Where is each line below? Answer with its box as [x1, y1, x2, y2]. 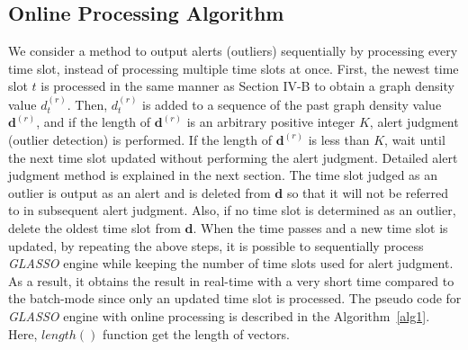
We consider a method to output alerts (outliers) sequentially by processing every [8, 41, 458, 60]
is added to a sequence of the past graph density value [142, 94, 442, 113]
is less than [308, 130, 370, 148]
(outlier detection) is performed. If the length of [8, 130, 273, 148]
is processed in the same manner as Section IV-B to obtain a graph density [40, 76, 454, 95]
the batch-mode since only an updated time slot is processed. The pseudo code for [8, 289, 462, 308]
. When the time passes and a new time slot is [193, 218, 448, 237]
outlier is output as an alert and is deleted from [8, 183, 271, 202]
